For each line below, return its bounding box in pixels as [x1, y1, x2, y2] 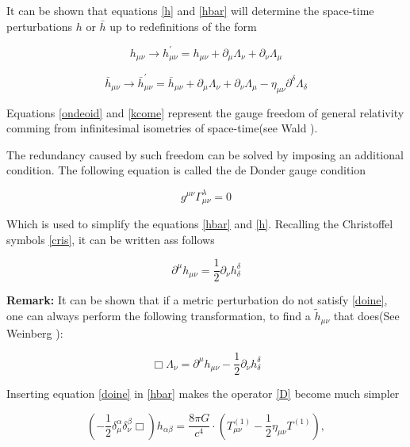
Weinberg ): [6, 324, 63, 341]
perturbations [6, 17, 73, 34]
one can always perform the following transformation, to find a [6, 308, 311, 324]
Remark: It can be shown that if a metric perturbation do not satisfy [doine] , [6, 292, 388, 308]
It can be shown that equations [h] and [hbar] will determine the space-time [6, 2, 374, 18]
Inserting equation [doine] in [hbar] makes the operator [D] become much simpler [6, 385, 400, 402]
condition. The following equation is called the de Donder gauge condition [6, 162, 366, 178]
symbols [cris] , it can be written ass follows [6, 231, 215, 247]
